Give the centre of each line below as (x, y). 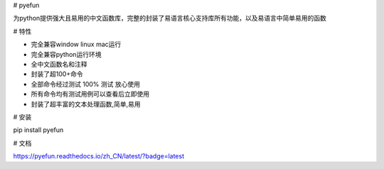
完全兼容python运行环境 (66, 54)
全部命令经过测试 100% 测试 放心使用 (85, 84)
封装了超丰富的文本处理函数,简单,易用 (86, 104)
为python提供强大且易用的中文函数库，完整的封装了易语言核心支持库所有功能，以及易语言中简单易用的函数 (170, 18)
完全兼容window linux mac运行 (76, 44)
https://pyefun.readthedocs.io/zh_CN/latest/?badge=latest (99, 156)
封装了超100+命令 (57, 74)
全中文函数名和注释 (59, 64)
